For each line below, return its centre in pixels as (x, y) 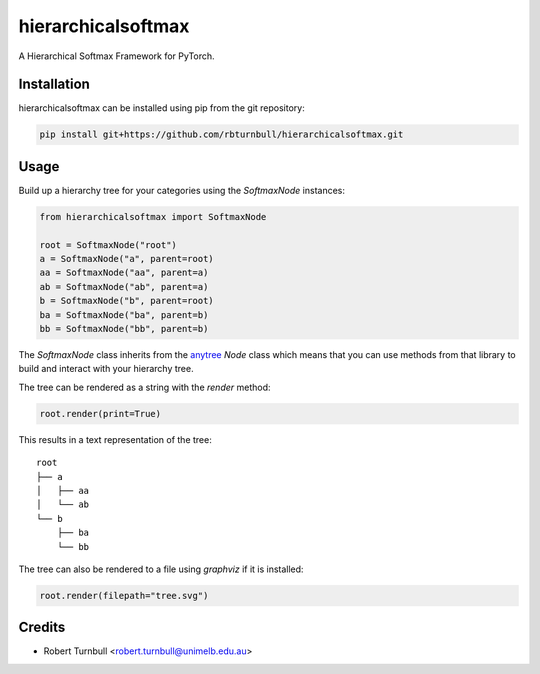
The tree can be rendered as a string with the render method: (144, 387)
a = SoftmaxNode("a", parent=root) (126, 259)
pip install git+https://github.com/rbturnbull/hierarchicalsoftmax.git (221, 134)
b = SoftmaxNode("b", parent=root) (126, 301)
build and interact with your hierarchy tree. (106, 369)
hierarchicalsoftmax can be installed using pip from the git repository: (161, 108)
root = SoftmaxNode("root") (108, 244)
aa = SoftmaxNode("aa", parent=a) (124, 273)
